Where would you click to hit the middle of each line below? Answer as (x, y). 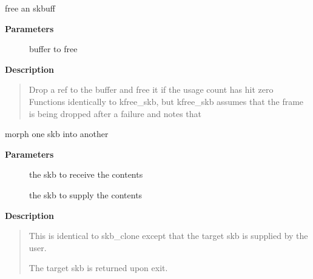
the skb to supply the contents (86, 194)
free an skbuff (30, 8)
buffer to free (53, 49)
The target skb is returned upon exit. (98, 268)
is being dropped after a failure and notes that (115, 113)
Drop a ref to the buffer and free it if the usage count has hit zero (151, 89)
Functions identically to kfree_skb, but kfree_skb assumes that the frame (166, 101)
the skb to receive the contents (86, 174)
